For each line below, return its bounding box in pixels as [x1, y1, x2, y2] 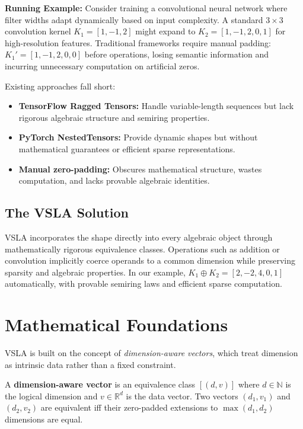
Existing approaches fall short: [5, 79, 116, 92]
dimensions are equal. [5, 412, 83, 425]
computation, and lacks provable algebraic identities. [18, 174, 210, 187]
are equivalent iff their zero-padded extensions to [40, 401, 218, 414]
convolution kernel [5, 25, 71, 37]
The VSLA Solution [5, 203, 129, 222]
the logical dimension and [5, 389, 98, 402]
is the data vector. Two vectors [126, 389, 238, 402]
